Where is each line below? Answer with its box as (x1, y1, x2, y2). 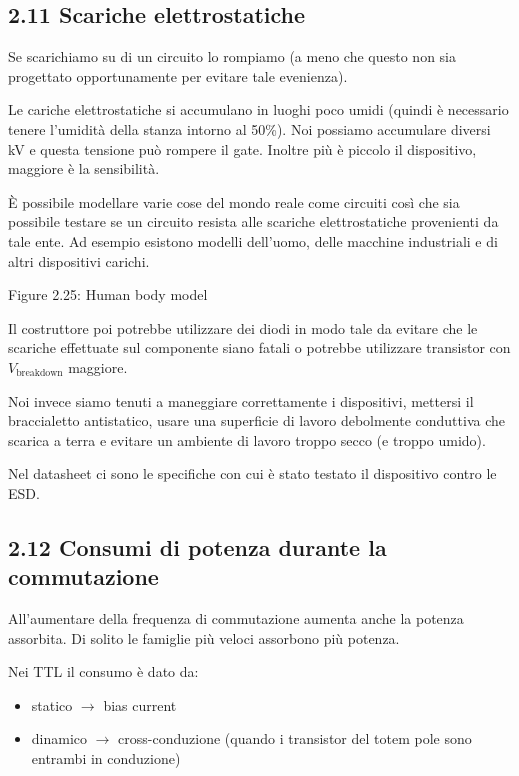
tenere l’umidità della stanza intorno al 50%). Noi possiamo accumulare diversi (8, 118, 491, 139)
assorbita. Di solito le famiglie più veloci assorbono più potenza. (8, 627, 400, 648)
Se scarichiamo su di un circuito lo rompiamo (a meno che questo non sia (8, 46, 456, 67)
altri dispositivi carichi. (8, 250, 150, 271)
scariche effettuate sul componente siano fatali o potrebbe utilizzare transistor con (8, 337, 511, 358)
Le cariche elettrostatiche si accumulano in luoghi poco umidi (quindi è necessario (8, 99, 509, 120)
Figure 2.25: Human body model (8, 284, 208, 305)
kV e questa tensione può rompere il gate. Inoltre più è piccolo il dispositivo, (8, 138, 477, 159)
